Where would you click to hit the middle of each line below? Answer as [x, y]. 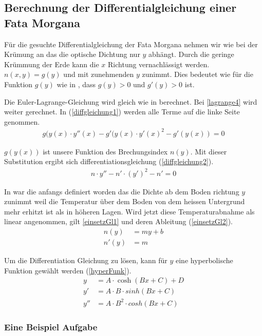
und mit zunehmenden [99, 74]
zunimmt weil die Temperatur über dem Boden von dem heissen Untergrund [125, 201]
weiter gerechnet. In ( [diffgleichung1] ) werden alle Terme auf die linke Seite [122, 112]
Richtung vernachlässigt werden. [159, 64]
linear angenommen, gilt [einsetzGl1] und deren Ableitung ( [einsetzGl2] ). [118, 221]
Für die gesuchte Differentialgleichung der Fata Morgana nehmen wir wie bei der [131, 44]
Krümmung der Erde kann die [52, 64]
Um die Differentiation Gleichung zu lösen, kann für [86, 260]
